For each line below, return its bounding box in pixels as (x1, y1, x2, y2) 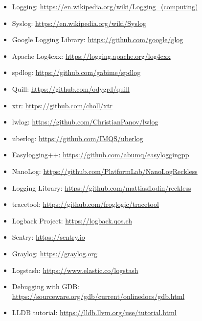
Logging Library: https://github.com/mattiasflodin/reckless (12, 182, 191, 193)
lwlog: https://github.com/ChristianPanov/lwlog (12, 117, 158, 127)
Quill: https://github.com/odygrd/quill (12, 83, 130, 94)
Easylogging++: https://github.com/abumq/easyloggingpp (12, 149, 189, 160)
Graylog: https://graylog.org (12, 248, 97, 258)
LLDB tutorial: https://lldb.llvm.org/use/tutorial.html (12, 307, 177, 318)
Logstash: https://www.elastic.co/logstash (12, 265, 138, 275)
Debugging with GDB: (12, 281, 79, 292)
